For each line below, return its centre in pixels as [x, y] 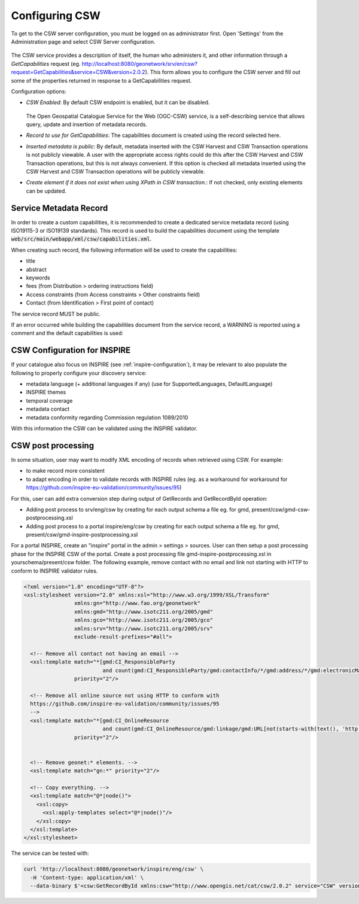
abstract [36, 269]
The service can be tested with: [50, 853]
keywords [38, 278]
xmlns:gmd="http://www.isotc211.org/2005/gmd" [144, 611]
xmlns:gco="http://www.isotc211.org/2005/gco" [144, 620]
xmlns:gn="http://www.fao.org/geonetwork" [137, 603]
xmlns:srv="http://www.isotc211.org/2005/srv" [144, 628]
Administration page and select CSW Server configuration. [83, 41]
